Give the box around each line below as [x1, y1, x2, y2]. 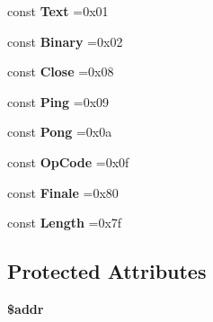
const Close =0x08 [7, 62, 114, 81]
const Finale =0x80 [7, 183, 119, 201]
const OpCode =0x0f [7, 152, 129, 171]
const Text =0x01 [7, 2, 109, 20]
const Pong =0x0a [7, 122, 112, 141]
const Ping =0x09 [7, 92, 110, 111]
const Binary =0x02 [7, 31, 123, 50]
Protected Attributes [7, 257, 207, 285]
